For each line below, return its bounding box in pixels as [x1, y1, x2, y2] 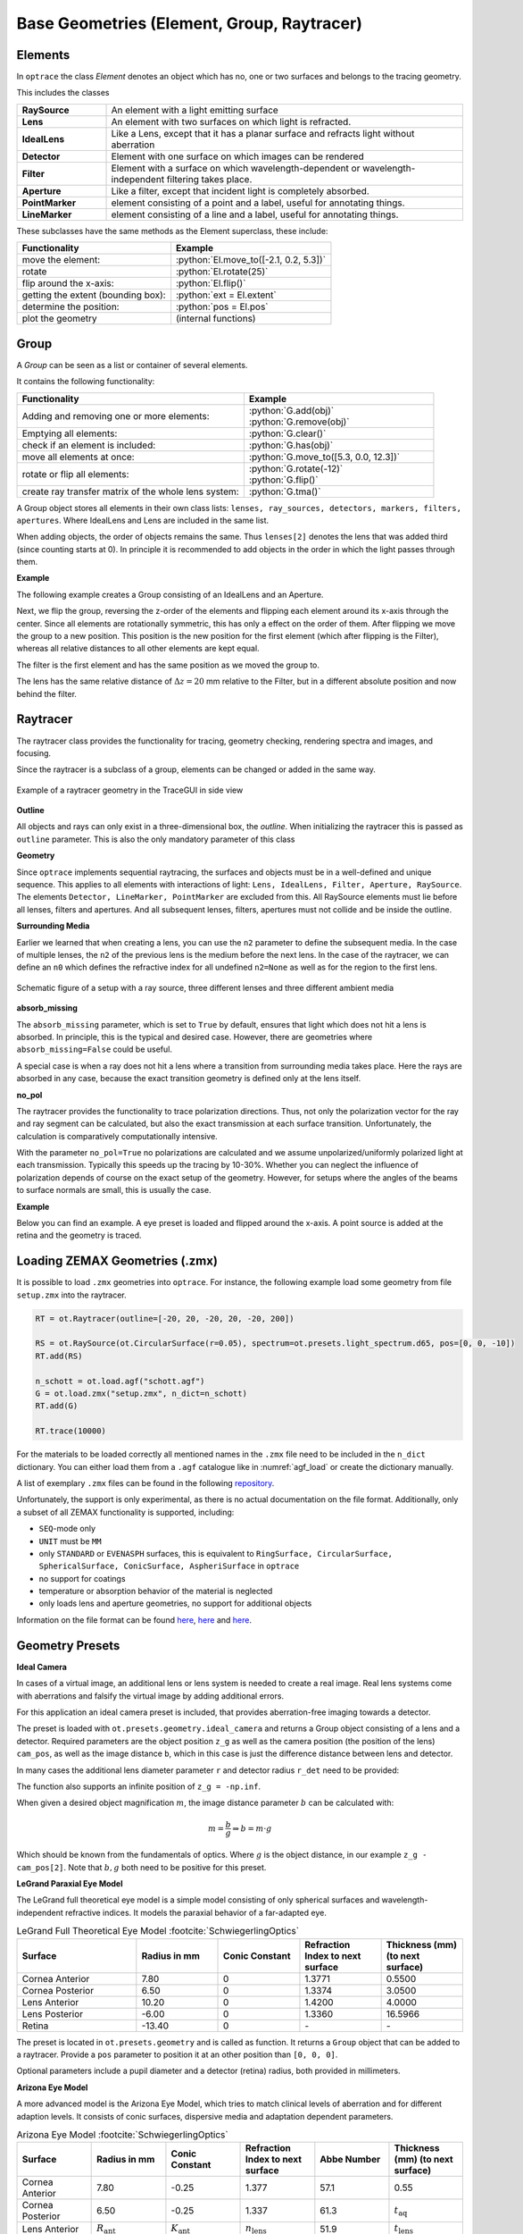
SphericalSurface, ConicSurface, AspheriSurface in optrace [38, 1560, 300, 1572]
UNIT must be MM [38, 1535, 102, 1546]
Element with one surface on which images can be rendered [111, 150, 365, 163]
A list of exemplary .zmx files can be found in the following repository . [16, 1477, 275, 1488]
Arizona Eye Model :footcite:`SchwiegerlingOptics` [16, 2129, 228, 2141]
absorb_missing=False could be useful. [16, 1044, 173, 1054]
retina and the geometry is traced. [16, 1230, 142, 1241]
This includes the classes [16, 88, 110, 98]
